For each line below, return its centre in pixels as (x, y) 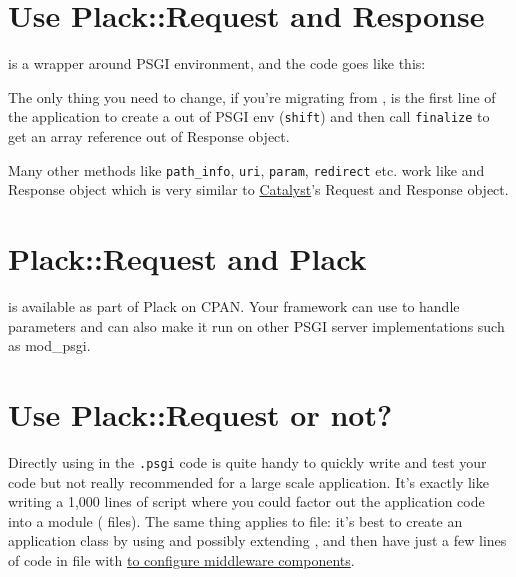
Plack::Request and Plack (187, 258)
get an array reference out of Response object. (149, 135)
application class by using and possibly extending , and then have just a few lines (257, 540)
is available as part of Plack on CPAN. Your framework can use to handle (234, 305)
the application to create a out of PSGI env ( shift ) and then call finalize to (249, 116)
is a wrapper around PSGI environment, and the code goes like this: (217, 63)
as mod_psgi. (49, 345)
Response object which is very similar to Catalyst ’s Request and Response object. (258, 189)
